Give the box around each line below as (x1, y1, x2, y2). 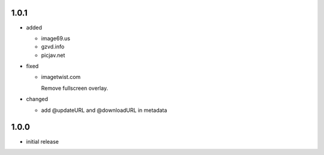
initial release (26, 138, 59, 145)
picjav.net (41, 51, 65, 59)
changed (26, 96, 48, 103)
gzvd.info (41, 43, 65, 50)
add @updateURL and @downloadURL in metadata (41, 107, 167, 114)
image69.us (41, 35, 70, 42)
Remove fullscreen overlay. (41, 84, 108, 92)
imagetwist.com (41, 74, 81, 81)
